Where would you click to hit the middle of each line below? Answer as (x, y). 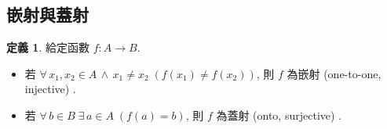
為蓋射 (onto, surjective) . (279, 115)
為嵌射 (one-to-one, (334, 73)
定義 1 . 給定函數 (48, 47)
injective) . (50, 89)
